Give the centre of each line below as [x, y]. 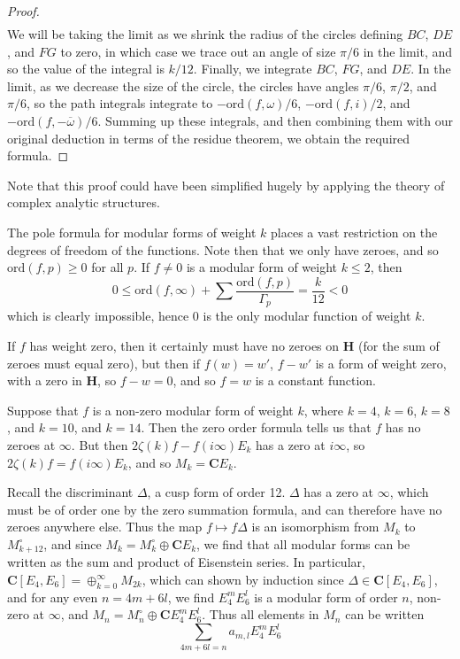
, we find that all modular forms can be [303, 543]
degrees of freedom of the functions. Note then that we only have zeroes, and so [223, 249]
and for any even [53, 597]
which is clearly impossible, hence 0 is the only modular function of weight [209, 316]
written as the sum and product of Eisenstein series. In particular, [186, 562]
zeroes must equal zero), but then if [103, 363]
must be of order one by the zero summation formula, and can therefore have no [225, 509]
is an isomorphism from [315, 527]
